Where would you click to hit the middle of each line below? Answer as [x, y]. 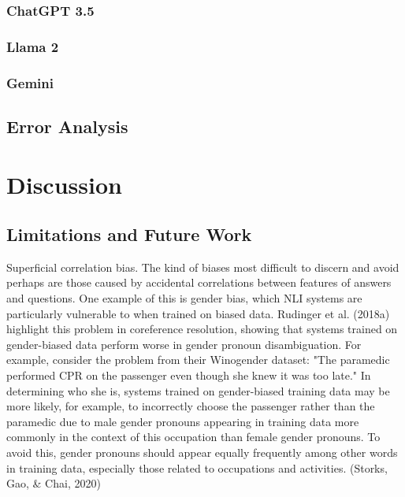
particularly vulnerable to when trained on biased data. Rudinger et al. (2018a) [198, 313]
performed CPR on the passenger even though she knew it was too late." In [189, 375]
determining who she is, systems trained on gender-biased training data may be [198, 390]
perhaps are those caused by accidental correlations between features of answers [199, 282]
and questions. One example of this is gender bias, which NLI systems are [184, 298]
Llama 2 [33, 46]
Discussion [64, 184]
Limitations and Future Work [129, 234]
